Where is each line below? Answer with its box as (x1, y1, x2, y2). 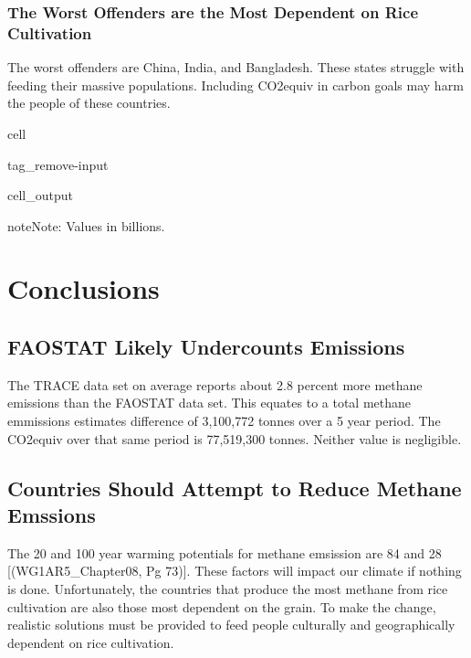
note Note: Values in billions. (7, 216, 165, 235)
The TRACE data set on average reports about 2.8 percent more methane (7, 375, 423, 394)
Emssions (7, 501, 96, 529)
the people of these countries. (7, 93, 171, 112)
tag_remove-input (7, 154, 109, 174)
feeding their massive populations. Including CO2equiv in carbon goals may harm (7, 75, 464, 94)
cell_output (7, 186, 73, 205)
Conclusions (7, 270, 160, 307)
